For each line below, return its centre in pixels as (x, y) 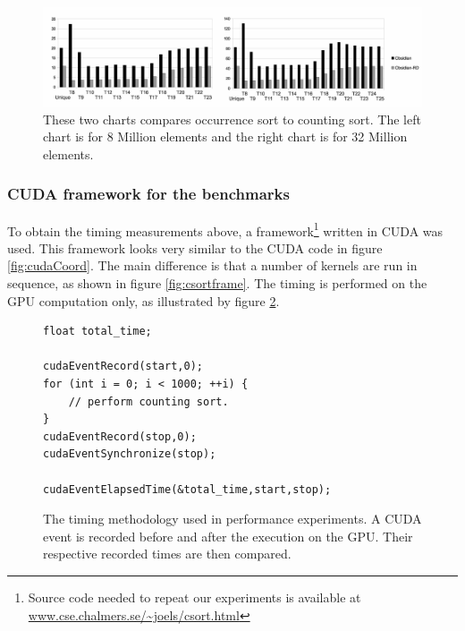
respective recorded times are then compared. (167, 554)
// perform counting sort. (148, 401)
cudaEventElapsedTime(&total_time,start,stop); (187, 489)
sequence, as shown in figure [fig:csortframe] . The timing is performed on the (217, 283)
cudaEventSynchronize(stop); (130, 454)
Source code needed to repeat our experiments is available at (194, 597)
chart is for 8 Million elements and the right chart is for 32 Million (225, 136)
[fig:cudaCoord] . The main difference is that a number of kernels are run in (212, 265)
